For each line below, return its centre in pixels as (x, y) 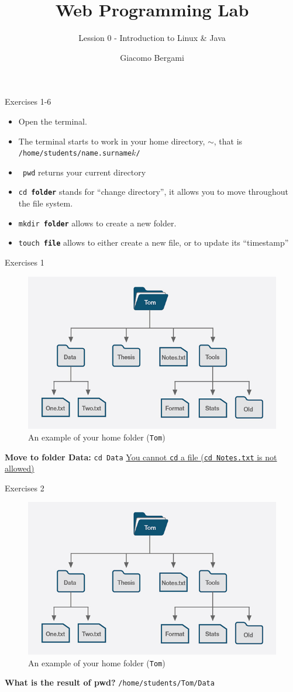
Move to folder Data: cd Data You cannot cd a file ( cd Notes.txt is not (141, 457)
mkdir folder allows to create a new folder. (97, 223)
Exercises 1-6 (28, 101)
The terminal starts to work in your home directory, (112, 141)
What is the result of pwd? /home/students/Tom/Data (110, 682)
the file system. (46, 203)
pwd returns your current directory (84, 172)
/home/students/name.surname (75, 154)
